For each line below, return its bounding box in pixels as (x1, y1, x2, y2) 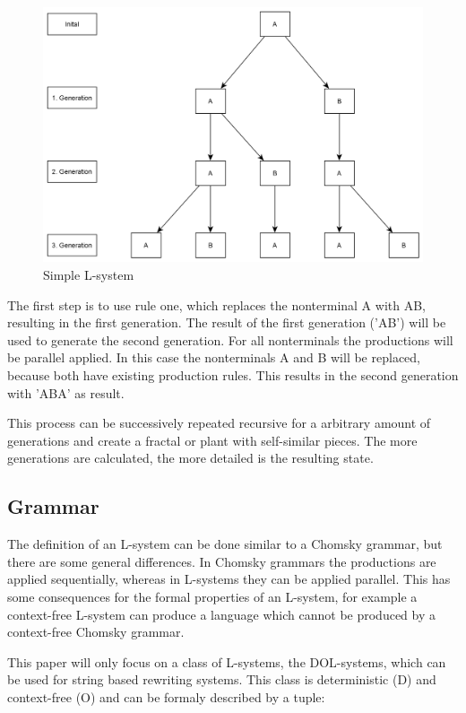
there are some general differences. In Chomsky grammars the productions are (7, 552, 436, 570)
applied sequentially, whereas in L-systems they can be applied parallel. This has (7, 570, 451, 588)
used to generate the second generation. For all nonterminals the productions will (7, 330, 453, 349)
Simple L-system (43, 265, 134, 284)
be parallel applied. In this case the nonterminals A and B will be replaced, (7, 348, 420, 367)
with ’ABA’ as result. (7, 383, 125, 402)
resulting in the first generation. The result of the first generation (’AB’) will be (7, 313, 446, 332)
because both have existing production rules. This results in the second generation (7, 366, 459, 385)
